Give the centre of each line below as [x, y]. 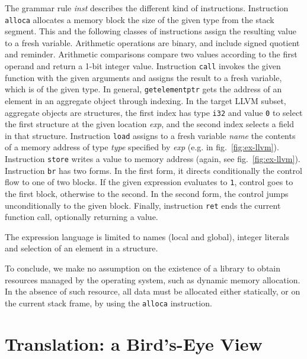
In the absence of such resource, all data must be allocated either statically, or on [153, 291]
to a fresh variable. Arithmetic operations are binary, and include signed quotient [152, 42]
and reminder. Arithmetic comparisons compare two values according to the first [151, 54]
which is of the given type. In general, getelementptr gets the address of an [143, 89]
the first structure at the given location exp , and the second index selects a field [150, 124]
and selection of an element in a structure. [81, 248]
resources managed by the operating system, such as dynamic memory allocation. [153, 279]
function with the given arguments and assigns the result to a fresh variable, [143, 77]
